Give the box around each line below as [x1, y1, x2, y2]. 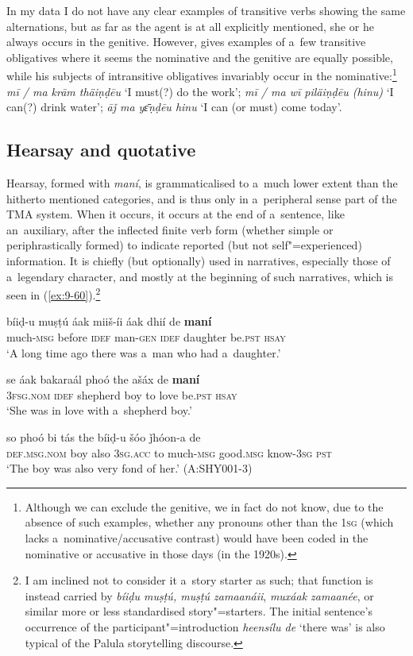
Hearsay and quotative [6, 137, 196, 162]
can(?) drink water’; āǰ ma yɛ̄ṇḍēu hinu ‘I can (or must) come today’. [6, 98, 342, 115]
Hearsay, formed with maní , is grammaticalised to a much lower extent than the [6, 175, 398, 191]
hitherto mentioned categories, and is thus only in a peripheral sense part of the [6, 190, 397, 206]
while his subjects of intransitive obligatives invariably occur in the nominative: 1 [6, 65, 397, 84]
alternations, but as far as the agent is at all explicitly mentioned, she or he [6, 17, 374, 34]
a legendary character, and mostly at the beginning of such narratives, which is [6, 268, 394, 284]
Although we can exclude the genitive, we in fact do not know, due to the [25, 498, 384, 515]
